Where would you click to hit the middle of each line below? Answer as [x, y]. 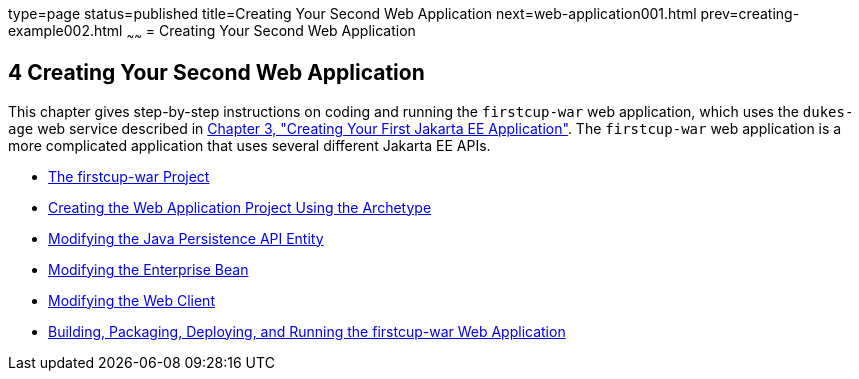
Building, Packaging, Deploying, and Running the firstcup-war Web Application [307, 331]
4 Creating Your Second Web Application [216, 73]
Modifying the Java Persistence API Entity [186, 238]
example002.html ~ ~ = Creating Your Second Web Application [212, 32]
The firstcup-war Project [129, 176]
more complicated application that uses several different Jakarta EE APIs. [249, 145]
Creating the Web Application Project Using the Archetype [240, 207]
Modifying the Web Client [131, 300]
